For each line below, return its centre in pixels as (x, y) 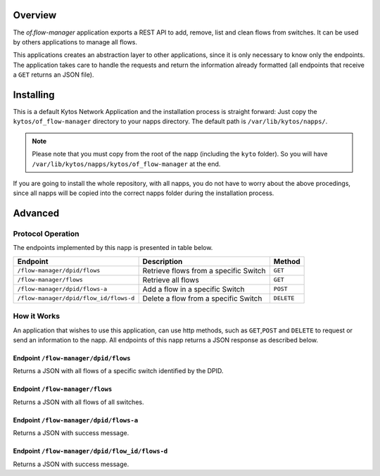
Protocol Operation (46, 234)
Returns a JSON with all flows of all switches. (78, 402)
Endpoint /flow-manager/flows (63, 389)
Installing (34, 95)
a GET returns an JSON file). (53, 75)
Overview (35, 15)
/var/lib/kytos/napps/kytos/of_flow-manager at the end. (126, 164)
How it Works (36, 316)
